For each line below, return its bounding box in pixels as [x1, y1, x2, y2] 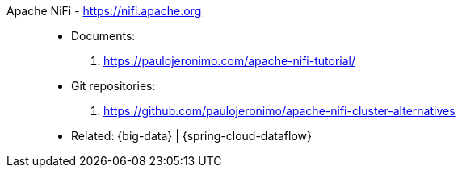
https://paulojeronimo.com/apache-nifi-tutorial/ [103, 54, 355, 68]
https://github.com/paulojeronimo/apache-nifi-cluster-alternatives [103, 104, 456, 118]
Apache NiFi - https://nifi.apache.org [6, 4, 202, 18]
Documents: [71, 29, 136, 43]
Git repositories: [71, 79, 156, 93]
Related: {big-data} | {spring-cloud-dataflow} [71, 129, 312, 143]
